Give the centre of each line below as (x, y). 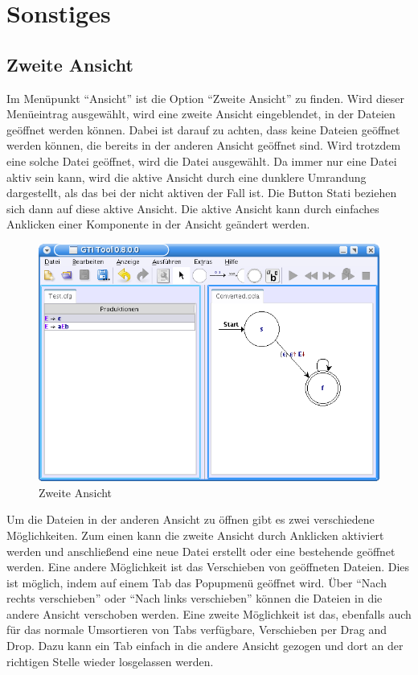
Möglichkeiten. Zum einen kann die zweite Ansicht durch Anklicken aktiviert (195, 535)
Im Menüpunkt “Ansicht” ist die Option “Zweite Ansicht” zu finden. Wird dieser (206, 98)
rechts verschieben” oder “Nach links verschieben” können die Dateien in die (195, 598)
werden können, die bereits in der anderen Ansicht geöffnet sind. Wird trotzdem (204, 145)
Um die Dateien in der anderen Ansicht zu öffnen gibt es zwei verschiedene (191, 519)
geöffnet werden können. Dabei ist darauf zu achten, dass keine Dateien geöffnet (203, 129)
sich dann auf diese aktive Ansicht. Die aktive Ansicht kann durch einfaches (193, 208)
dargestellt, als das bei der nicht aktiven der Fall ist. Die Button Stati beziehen (202, 193)
